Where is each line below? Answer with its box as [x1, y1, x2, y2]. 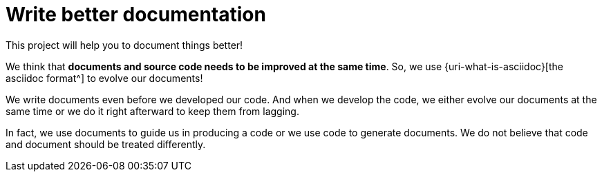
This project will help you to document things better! [6, 39, 243, 51]
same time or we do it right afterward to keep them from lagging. [6, 105, 299, 117]
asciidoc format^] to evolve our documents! [6, 72, 203, 84]
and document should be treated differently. [6, 138, 206, 150]
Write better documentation [6, 3, 266, 26]
